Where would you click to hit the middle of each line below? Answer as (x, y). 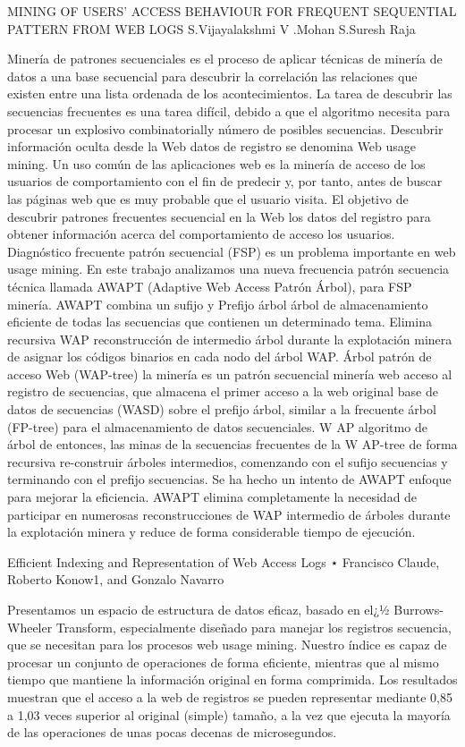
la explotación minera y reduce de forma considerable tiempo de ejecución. (211, 532)
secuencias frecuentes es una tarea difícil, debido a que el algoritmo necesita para (229, 110)
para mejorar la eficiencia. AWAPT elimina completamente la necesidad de (212, 497)
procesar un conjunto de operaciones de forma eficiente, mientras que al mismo (223, 662)
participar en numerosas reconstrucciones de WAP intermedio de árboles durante (229, 514)
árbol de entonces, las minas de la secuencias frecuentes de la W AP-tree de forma (232, 444)
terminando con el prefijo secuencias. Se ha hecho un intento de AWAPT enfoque (229, 479)
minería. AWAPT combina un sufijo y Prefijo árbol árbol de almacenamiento (218, 304)
